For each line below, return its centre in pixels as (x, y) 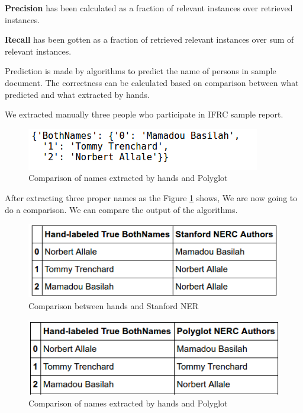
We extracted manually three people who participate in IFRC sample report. (144, 114)
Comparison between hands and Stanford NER (114, 305)
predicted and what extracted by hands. (77, 94)
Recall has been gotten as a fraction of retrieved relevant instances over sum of (149, 39)
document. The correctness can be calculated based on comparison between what (152, 82)
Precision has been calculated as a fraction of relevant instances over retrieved (149, 8)
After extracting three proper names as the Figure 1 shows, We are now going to (151, 197)
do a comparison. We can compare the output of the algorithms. (121, 209)
